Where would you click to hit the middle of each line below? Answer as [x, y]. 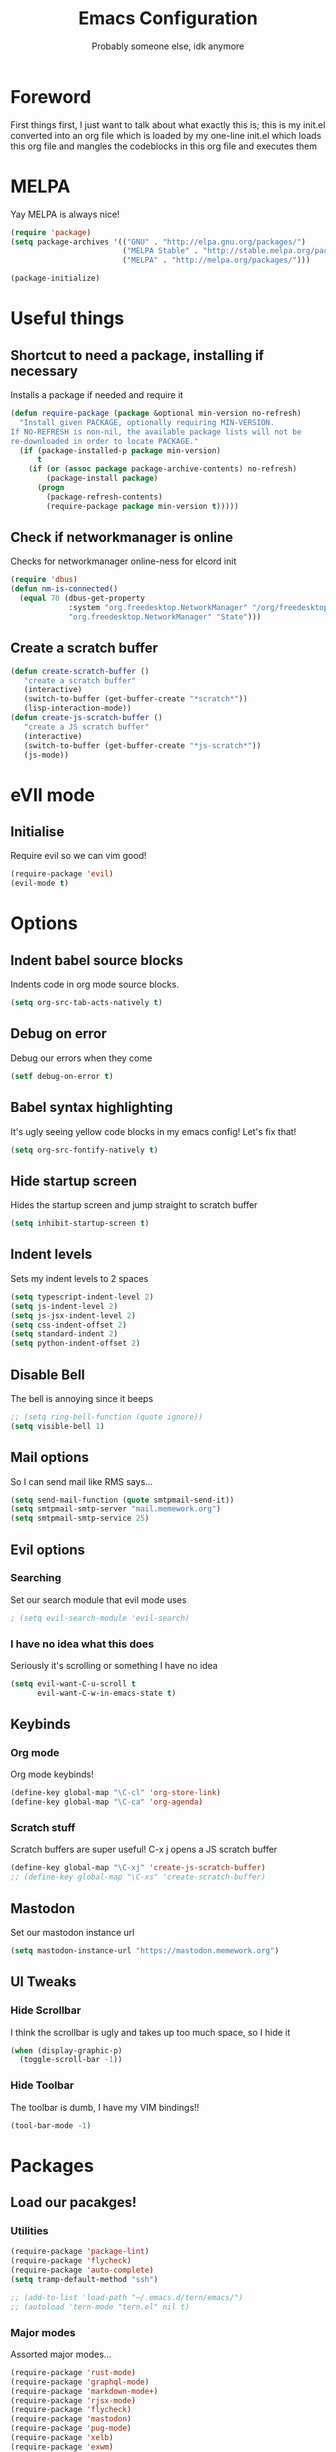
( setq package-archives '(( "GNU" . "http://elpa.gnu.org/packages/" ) [158, 242]
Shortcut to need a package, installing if [137, 355]
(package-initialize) [55, 278]
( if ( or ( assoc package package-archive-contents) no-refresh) [163, 469]
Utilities [29, 2231]
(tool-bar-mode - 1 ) [51, 2125]
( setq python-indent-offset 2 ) [75, 1343]
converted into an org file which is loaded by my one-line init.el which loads [166, 135]
